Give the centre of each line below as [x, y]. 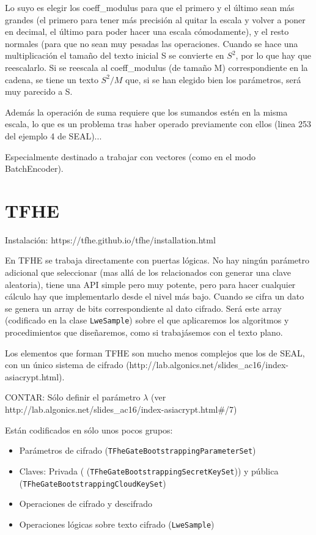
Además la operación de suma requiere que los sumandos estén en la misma [146, 112]
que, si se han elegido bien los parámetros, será [213, 79]
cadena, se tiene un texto [52, 79]
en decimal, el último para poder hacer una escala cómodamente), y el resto [147, 31]
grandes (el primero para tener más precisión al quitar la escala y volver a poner [155, 19]
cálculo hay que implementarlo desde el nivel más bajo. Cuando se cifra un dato [155, 296]
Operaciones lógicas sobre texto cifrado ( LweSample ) [117, 524]
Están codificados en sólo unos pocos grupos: [89, 430]
